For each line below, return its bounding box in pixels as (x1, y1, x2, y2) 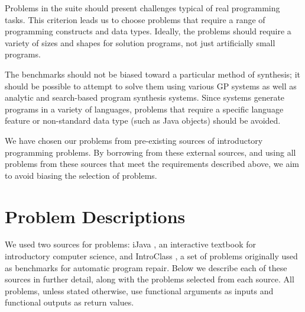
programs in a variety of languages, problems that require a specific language (5, 102, 284, 115)
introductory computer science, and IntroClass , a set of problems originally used (5, 250, 298, 262)
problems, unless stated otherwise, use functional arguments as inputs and (5, 284, 274, 297)
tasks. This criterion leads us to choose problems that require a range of (5, 13, 265, 25)
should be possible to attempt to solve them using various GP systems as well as (5, 79, 297, 92)
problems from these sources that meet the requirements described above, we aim (5, 157, 300, 170)
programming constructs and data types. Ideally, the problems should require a (5, 25, 291, 37)
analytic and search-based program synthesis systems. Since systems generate (5, 91, 285, 104)
